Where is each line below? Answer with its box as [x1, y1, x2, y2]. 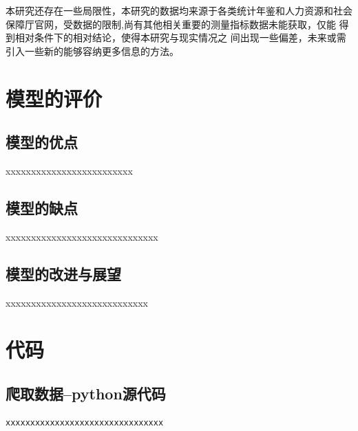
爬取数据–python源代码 [6, 382, 166, 404]
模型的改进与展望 [6, 263, 121, 284]
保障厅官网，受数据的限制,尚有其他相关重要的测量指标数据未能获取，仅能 [6, 16, 336, 31]
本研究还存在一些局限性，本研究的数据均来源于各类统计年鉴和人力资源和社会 [6, 3, 352, 17]
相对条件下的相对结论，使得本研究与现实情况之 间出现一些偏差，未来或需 [14, 30, 346, 45]
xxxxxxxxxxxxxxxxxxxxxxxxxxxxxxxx [6, 417, 164, 428]
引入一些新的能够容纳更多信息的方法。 [6, 43, 179, 58]
